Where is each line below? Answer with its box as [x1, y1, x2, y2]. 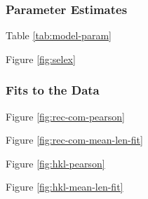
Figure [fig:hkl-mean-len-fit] [6, 179, 123, 194]
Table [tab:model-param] [6, 28, 112, 43]
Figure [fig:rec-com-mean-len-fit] [6, 132, 143, 147]
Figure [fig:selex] [6, 51, 76, 66]
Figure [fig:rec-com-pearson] [6, 109, 125, 123]
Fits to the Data [6, 81, 100, 99]
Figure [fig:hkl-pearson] [6, 156, 105, 170]
